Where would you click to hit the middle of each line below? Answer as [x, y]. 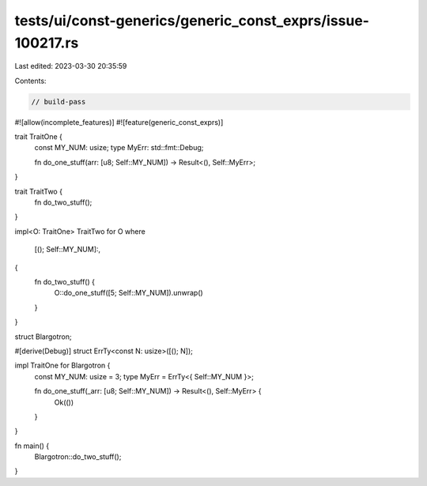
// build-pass [59, 102]
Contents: [30, 81]
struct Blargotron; [43, 337]
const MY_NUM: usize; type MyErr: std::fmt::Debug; [119, 148]
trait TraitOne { [39, 137]
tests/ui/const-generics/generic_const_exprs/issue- [192, 21]
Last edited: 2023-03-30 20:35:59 [71, 66]
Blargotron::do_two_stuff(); [78, 457]
